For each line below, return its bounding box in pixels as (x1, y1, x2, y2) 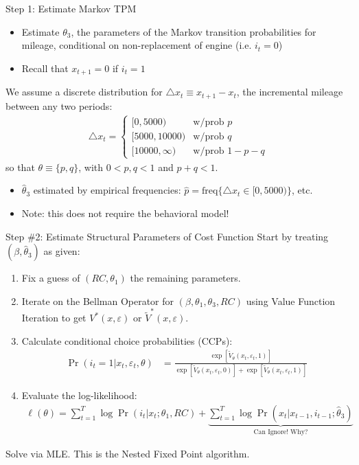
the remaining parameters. (130, 271, 241, 285)
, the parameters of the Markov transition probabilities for (71, 24, 316, 38)
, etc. (291, 183, 313, 197)
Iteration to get (21, 310, 86, 325)
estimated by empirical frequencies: (33, 183, 181, 197)
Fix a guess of (21, 271, 80, 285)
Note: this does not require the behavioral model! (21, 206, 229, 220)
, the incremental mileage (236, 84, 343, 99)
